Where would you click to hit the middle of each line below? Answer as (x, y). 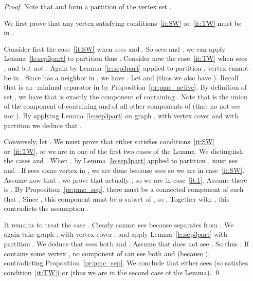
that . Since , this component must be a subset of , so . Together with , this (117, 198)
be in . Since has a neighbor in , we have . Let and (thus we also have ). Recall (121, 77)
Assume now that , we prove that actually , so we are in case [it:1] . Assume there (126, 179)
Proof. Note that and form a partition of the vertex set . (88, 6)
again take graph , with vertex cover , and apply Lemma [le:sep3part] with (116, 234)
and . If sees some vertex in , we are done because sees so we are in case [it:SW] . (124, 170)
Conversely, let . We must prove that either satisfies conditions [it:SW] (109, 141)
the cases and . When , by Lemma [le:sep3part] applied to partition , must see (121, 160)
